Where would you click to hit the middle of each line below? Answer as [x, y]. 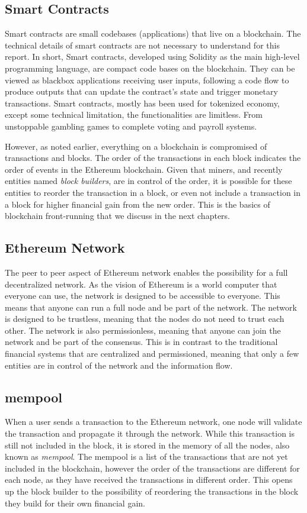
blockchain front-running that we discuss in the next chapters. [118, 216]
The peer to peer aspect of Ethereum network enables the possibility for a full [146, 272]
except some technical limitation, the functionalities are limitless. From [134, 114]
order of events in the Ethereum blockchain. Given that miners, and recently [144, 169]
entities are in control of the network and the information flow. [119, 365]
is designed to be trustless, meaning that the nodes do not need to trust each [145, 319]
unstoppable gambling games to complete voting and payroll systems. [131, 126]
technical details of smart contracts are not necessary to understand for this [142, 45]
